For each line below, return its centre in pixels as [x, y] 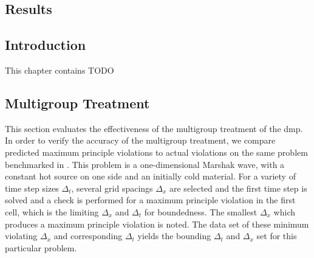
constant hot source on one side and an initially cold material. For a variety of [150, 176]
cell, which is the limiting [52, 211]
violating [21, 236]
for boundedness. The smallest [201, 211]
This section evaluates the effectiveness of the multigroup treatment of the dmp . [154, 128]
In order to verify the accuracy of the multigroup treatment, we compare [140, 140]
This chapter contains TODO [60, 70]
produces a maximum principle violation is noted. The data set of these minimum [157, 224]
